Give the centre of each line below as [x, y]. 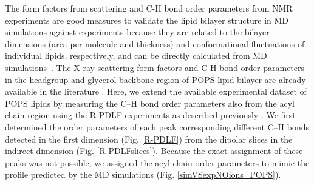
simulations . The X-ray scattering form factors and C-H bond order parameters [155, 67]
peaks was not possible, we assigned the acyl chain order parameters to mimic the [157, 162]
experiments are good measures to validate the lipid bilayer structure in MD [147, 20]
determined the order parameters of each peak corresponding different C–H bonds [157, 126]
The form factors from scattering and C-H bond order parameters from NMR [149, 8]
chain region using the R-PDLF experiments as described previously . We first [150, 115]
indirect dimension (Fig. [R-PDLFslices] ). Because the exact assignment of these [154, 151]
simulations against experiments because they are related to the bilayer [137, 32]
